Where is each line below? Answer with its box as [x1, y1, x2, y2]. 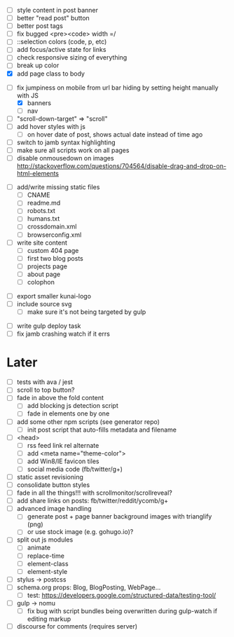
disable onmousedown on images [16, 154, 114, 163]
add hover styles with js [16, 122, 85, 130]
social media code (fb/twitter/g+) [27, 465, 123, 473]
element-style [27, 567, 68, 575]
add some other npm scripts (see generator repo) [16, 417, 160, 426]
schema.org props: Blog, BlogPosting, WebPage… [16, 583, 161, 591]
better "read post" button [16, 14, 90, 22]
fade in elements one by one [27, 409, 110, 418]
